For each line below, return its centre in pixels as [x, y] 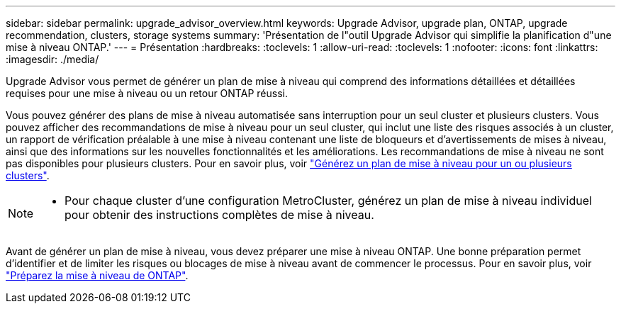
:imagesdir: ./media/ [52, 59]
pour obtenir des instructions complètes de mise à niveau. [219, 215]
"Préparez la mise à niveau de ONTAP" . [97, 275]
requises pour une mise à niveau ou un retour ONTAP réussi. [147, 93]
